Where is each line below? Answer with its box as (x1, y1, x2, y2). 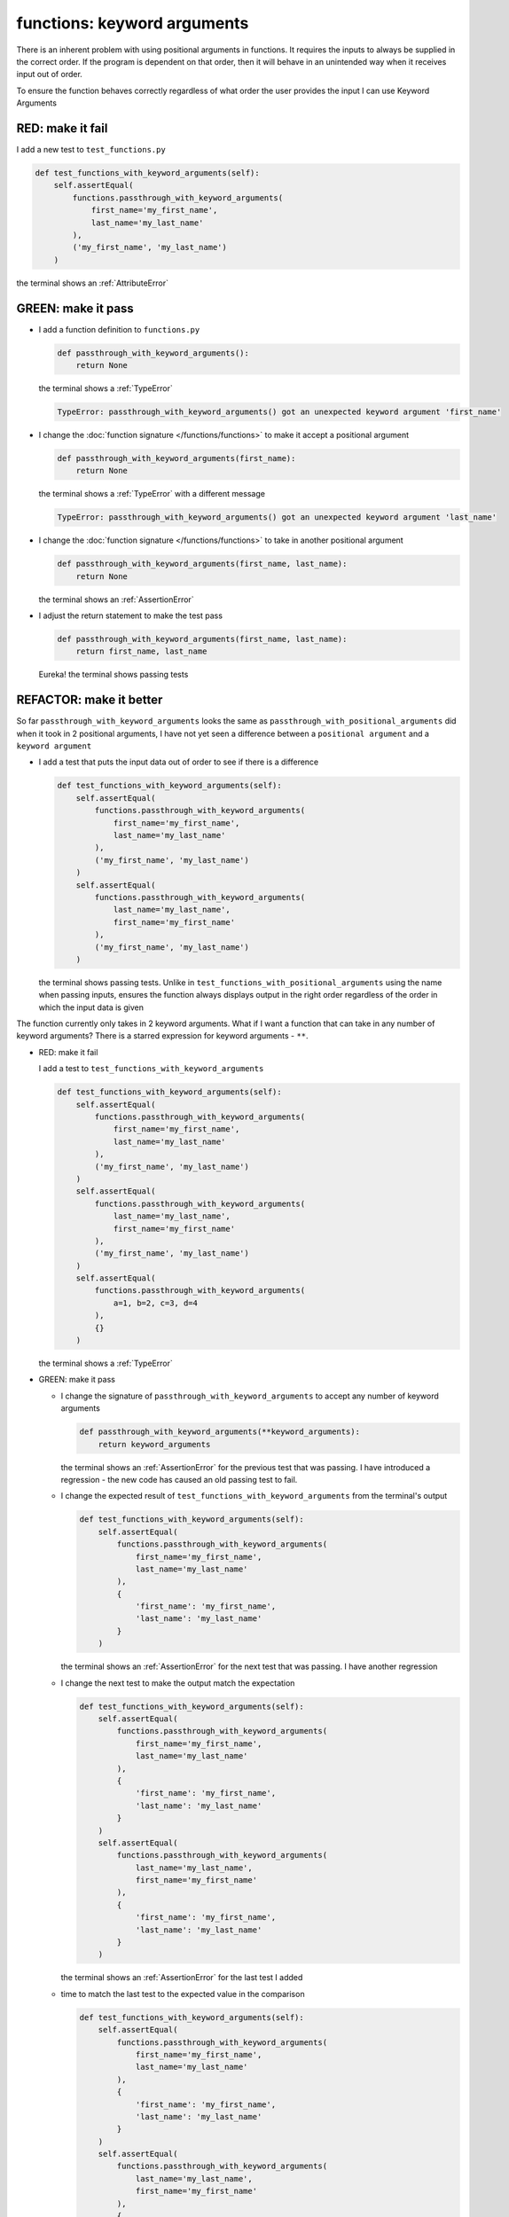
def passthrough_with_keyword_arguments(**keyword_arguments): (79, 1427, 361, 1437)
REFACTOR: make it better (16, 693, 163, 708)
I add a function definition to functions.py (38, 324, 200, 334)
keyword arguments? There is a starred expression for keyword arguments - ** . (16, 1030, 309, 1041)
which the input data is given (38, 1002, 144, 1013)
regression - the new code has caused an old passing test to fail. (60, 1474, 298, 1485)
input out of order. (16, 69, 83, 80)
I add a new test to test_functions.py (16, 145, 166, 155)
